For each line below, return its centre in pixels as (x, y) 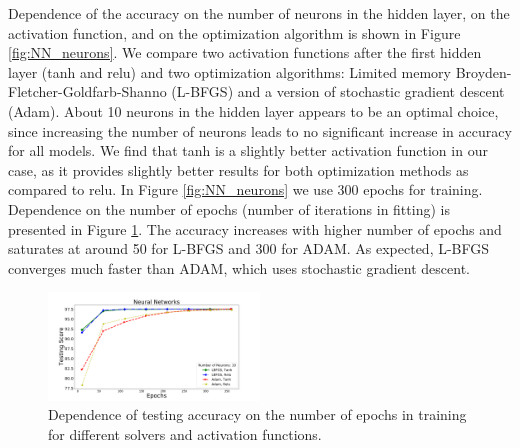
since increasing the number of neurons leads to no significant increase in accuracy (260, 130)
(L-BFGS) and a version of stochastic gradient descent (338, 91)
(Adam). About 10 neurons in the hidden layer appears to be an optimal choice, (253, 110)
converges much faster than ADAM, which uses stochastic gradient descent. (239, 267)
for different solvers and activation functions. (185, 433)
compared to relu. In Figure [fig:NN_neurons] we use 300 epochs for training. (245, 189)
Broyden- (483, 71)
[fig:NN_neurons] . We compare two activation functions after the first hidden (245, 52)
